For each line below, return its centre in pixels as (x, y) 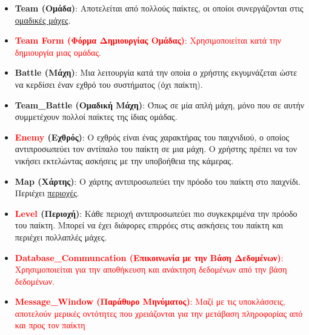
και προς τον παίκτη (50, 325)
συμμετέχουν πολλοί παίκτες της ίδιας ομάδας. (96, 117)
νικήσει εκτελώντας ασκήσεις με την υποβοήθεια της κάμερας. (124, 160)
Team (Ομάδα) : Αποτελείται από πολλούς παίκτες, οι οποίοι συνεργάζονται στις (159, 8)
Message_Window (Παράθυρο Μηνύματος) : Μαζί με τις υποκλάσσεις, (150, 301)
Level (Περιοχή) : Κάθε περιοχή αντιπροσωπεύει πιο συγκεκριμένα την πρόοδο (156, 213)
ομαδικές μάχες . (43, 20)
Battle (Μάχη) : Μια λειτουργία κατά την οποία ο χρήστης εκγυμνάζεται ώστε (156, 72)
